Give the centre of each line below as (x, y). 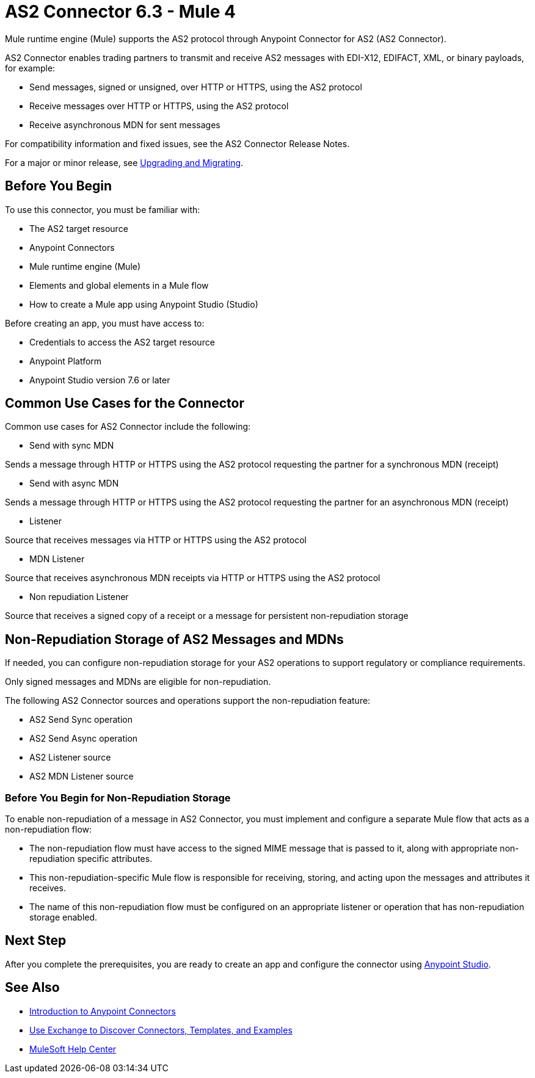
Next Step (36, 941)
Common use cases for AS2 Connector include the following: (128, 427)
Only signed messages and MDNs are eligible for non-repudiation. (138, 682)
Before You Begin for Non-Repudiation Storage (118, 798)
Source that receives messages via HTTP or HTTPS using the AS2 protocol (156, 540)
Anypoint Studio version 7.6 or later (100, 380)
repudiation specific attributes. (91, 859)
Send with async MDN (74, 483)
